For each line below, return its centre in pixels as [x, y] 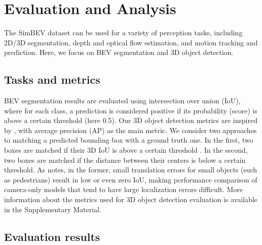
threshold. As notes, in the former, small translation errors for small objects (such [131, 170]
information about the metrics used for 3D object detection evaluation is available [131, 199]
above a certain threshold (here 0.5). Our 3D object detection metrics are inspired [131, 120]
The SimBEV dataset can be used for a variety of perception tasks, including [123, 33]
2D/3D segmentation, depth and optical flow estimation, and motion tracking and [131, 42]
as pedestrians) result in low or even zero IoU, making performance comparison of [131, 179]
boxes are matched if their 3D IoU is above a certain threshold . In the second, [126, 150]
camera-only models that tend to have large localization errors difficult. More [123, 189]
